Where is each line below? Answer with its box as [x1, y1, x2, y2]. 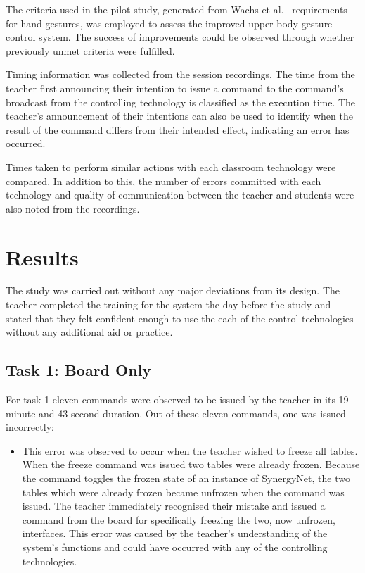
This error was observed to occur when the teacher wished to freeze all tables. [22, 443, 358, 458]
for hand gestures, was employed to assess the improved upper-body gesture [6, 15, 333, 30]
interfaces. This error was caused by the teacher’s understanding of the [22, 526, 328, 541]
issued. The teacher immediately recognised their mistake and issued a [22, 498, 326, 513]
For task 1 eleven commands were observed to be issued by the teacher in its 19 [6, 392, 349, 407]
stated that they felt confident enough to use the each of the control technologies [6, 310, 354, 325]
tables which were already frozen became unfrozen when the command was [22, 484, 345, 499]
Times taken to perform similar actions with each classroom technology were [6, 159, 336, 174]
